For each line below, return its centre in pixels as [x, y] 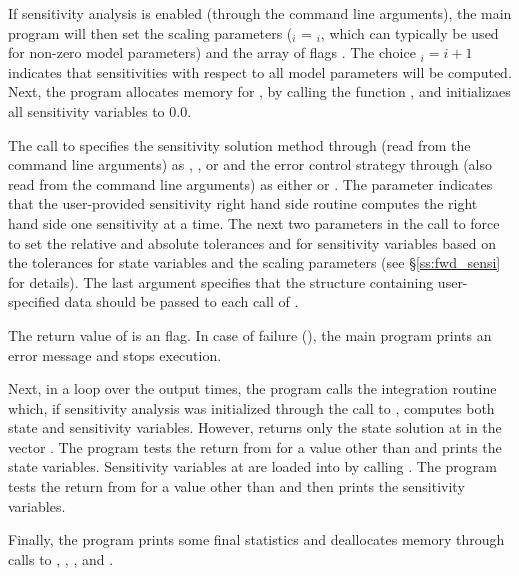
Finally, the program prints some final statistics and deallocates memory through [256, 539]
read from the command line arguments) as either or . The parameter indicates [250, 183]
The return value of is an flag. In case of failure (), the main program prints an [250, 334]
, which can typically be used [409, 32]
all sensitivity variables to [86, 110]
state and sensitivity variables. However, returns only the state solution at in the [255, 427]
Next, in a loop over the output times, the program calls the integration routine [252, 388]
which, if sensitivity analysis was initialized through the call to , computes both [251, 407]
